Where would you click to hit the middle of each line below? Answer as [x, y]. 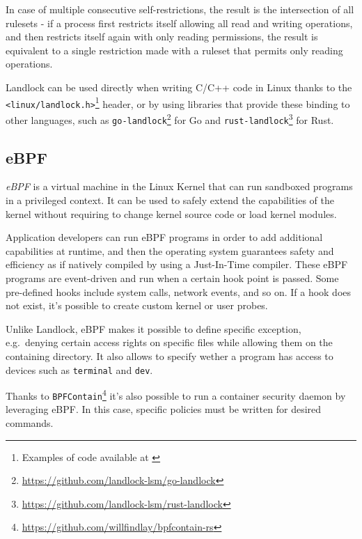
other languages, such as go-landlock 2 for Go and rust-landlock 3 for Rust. [170, 118]
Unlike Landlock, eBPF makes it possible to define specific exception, [154, 328]
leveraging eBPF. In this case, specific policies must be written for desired [164, 409]
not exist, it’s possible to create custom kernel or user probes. [137, 305]
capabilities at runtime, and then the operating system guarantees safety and [170, 250]
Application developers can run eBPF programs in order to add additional [164, 237]
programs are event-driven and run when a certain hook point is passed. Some [172, 278]
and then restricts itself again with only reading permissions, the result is [162, 37]
